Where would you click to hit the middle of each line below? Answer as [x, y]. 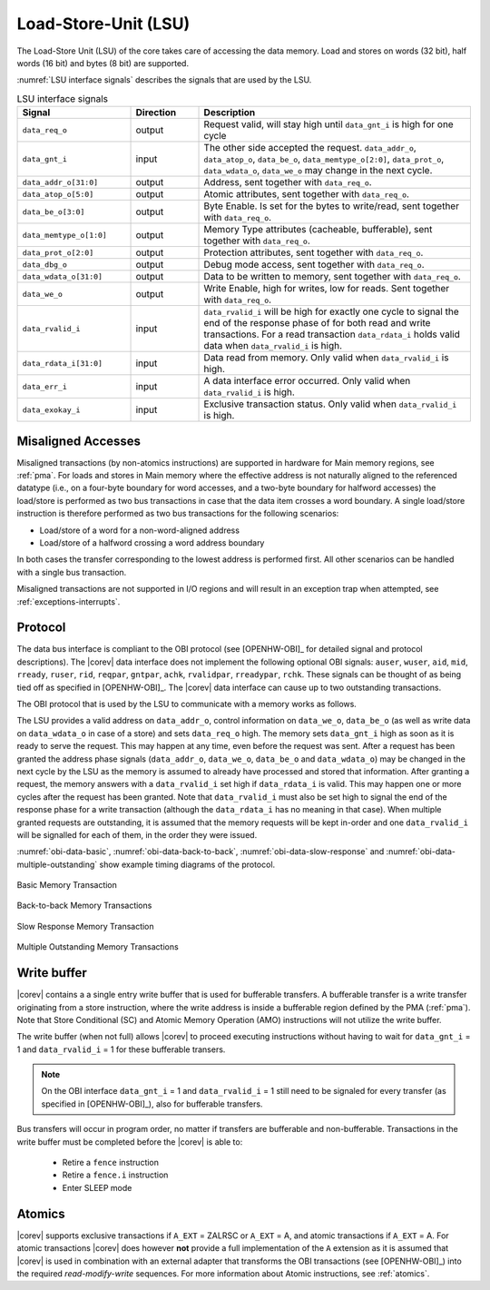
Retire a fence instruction [110, 1163]
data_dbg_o [45, 265]
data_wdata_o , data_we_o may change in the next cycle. [318, 171]
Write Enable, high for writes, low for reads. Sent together [327, 289]
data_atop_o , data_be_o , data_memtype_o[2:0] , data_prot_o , [324, 159]
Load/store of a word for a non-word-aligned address [140, 530]
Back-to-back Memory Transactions [84, 906]
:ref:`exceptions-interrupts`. [69, 601]
